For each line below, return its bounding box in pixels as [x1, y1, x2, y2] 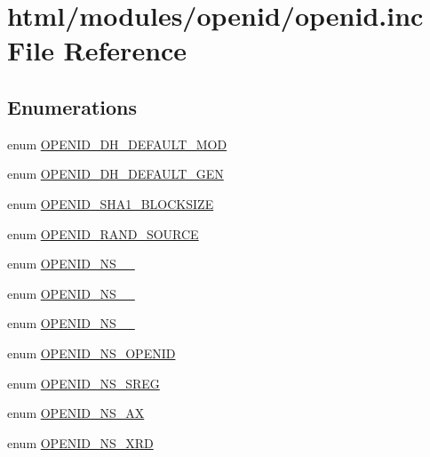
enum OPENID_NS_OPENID [7, 343, 176, 362]
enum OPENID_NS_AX [7, 404, 145, 422]
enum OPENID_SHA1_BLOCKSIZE [7, 194, 214, 212]
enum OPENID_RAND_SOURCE [7, 224, 199, 243]
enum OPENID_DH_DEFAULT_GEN [7, 164, 224, 183]
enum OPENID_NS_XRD [7, 433, 154, 452]
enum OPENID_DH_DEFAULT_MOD [7, 134, 227, 153]
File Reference [7, 32, 187, 68]
